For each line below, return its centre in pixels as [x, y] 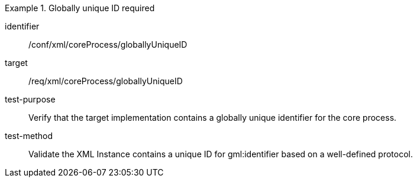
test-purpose [30, 99]
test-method [29, 136]
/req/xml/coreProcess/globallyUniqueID [106, 81]
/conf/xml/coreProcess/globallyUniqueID [108, 44]
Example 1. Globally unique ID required [80, 8]
